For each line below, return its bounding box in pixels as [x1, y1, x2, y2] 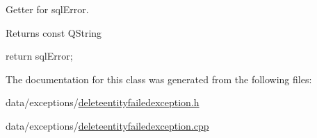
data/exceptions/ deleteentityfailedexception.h [6, 95, 200, 110]
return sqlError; [6, 49, 73, 63]
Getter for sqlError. [6, 2, 89, 16]
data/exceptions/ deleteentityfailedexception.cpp [6, 118, 209, 132]
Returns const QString [6, 25, 102, 40]
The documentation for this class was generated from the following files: [6, 71, 312, 86]
